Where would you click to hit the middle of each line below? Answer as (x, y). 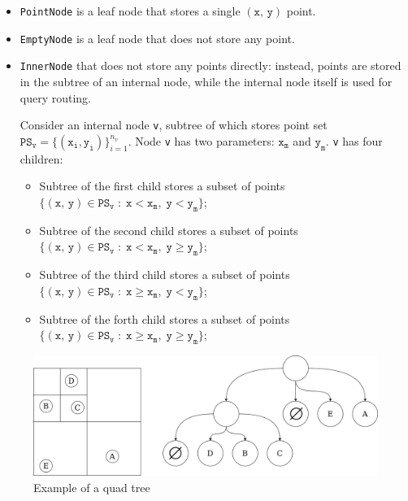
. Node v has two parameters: (201, 140)
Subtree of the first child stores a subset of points (162, 186)
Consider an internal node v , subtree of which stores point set (174, 125)
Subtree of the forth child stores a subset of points (165, 318)
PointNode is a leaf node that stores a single (130, 11)
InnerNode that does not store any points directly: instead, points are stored (211, 65)
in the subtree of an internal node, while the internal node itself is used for (206, 81)
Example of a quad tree (92, 487)
